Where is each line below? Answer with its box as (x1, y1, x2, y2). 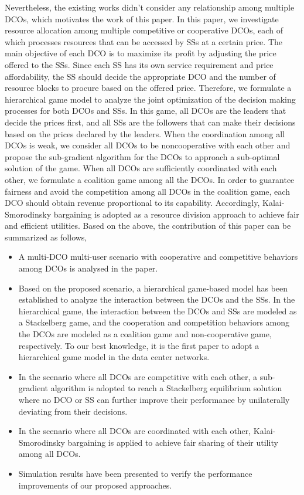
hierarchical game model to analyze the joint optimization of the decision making (5, 93, 296, 105)
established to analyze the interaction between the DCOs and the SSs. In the (18, 293, 295, 306)
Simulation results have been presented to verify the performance (18, 467, 252, 479)
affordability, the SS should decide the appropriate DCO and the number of (5, 70, 276, 82)
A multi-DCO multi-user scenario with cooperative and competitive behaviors (18, 250, 298, 263)
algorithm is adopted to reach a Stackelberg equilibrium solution (50, 382, 282, 394)
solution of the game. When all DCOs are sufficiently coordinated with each (5, 162, 277, 174)
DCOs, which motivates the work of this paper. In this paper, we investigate (5, 12, 279, 25)
